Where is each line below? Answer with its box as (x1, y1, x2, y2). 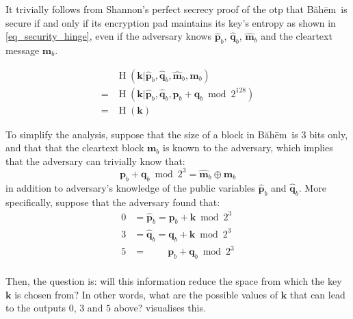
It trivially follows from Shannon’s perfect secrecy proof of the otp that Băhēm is (5, 2, 348, 16)
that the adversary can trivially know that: (5, 153, 185, 168)
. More (298, 180, 326, 194)
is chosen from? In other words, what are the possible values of (14, 287, 278, 301)
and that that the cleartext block (5, 140, 144, 155)
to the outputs (5, 301, 66, 315)
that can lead (289, 287, 345, 301)
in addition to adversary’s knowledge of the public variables (5, 180, 255, 194)
